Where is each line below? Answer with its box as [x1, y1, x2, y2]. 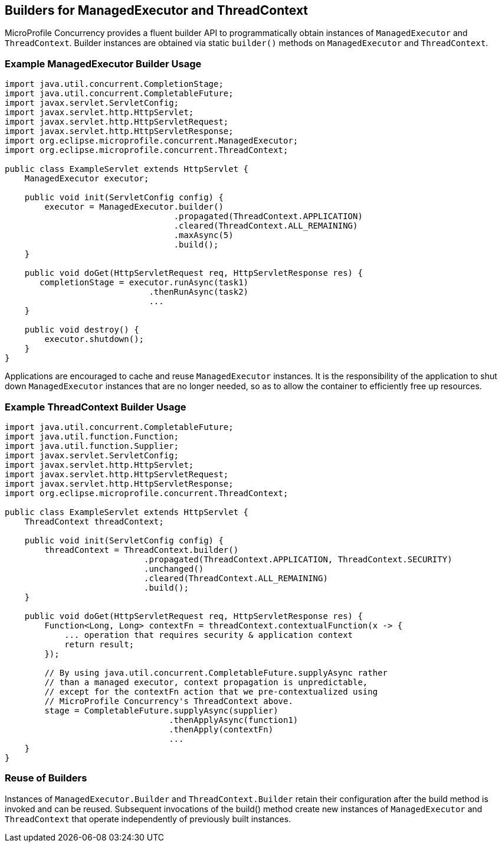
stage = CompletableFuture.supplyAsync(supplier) [44, 705, 278, 715]
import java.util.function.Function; [5, 431, 179, 441]
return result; [64, 639, 134, 649]
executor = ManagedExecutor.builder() [44, 202, 224, 212]
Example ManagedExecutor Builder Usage [5, 57, 202, 70]
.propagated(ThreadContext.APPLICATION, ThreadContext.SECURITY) [144, 554, 452, 564]
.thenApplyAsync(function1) [169, 715, 298, 725]
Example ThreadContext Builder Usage [5, 400, 186, 413]
